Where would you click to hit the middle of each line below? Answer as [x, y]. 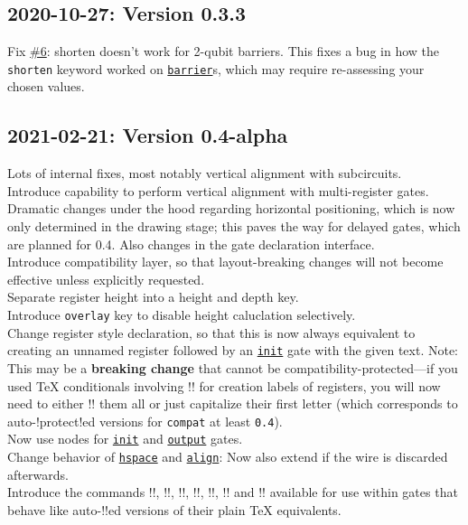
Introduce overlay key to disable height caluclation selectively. [182, 314]
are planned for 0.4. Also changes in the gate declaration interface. [191, 244]
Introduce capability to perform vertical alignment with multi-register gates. [218, 190]
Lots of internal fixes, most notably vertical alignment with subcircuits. [205, 173]
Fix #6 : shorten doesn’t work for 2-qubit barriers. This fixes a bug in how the [224, 51]
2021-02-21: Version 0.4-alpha [148, 135]
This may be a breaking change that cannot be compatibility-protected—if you [233, 367]
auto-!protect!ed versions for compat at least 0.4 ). [145, 421]
